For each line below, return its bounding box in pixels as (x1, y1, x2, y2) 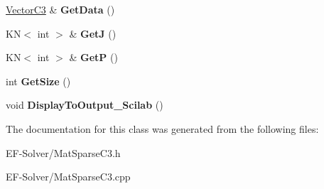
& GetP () (69, 50, 118, 65)
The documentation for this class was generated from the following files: (6, 121, 319, 136)
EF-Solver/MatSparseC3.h (6, 145, 121, 160)
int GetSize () (6, 73, 71, 88)
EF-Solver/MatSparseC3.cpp (6, 169, 131, 184)
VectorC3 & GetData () (6, 2, 115, 16)
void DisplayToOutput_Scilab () (6, 97, 163, 112)
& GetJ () (69, 26, 117, 40)
